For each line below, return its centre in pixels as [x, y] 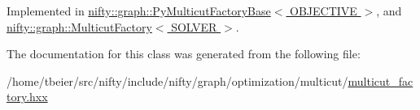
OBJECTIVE [324, 11]
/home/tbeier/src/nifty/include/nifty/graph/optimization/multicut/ [177, 80]
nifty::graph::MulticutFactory [79, 26]
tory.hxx [27, 97]
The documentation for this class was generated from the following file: [184, 54]
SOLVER [194, 26]
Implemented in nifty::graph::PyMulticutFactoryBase [139, 11]
